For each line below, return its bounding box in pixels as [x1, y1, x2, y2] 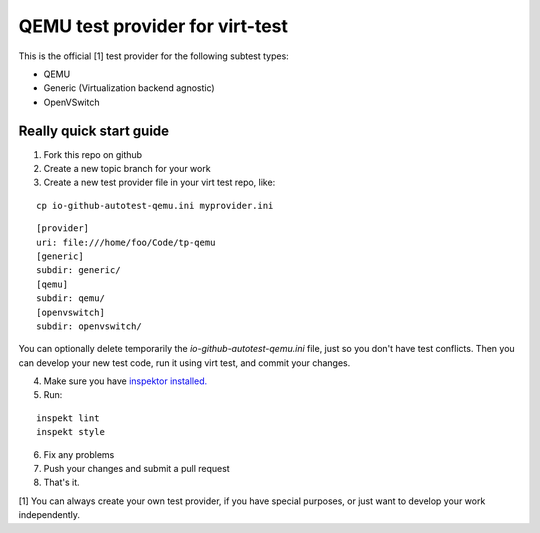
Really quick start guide [18, 122, 170, 139]
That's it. [43, 476, 80, 489]
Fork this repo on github [43, 148, 143, 160]
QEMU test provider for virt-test [18, 15, 289, 37]
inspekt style [36, 426, 105, 438]
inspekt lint [36, 412, 100, 424]
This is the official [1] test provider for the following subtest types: [18, 50, 289, 62]
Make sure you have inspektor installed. [43, 375, 208, 387]
